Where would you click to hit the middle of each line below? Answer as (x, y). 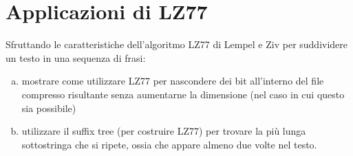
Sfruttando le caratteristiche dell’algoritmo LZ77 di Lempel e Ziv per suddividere (177, 44)
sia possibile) (49, 108)
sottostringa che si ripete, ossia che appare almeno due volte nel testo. (169, 144)
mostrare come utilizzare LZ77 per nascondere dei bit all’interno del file (173, 81)
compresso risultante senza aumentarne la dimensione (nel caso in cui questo (183, 94)
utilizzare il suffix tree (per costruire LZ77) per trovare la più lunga (164, 131)
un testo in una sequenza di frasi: (76, 57)
